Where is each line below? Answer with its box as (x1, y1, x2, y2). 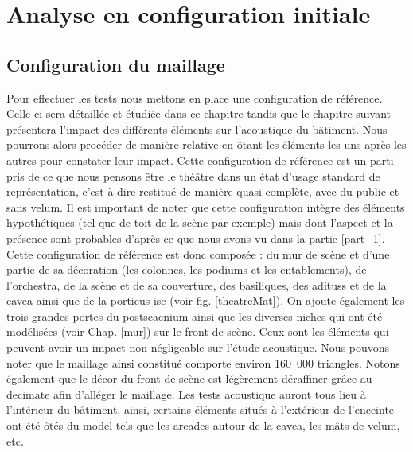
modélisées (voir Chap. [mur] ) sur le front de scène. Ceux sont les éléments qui (6, 323, 389, 340)
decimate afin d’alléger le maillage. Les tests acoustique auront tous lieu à (6, 385, 366, 402)
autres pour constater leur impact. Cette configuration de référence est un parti (6, 151, 394, 168)
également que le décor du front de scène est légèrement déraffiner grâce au (6, 370, 372, 387)
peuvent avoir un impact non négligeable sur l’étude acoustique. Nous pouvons (6, 339, 390, 356)
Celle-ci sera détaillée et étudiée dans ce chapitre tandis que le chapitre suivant (6, 105, 391, 122)
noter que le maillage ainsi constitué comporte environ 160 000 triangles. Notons (6, 354, 400, 371)
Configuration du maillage (6, 52, 225, 76)
